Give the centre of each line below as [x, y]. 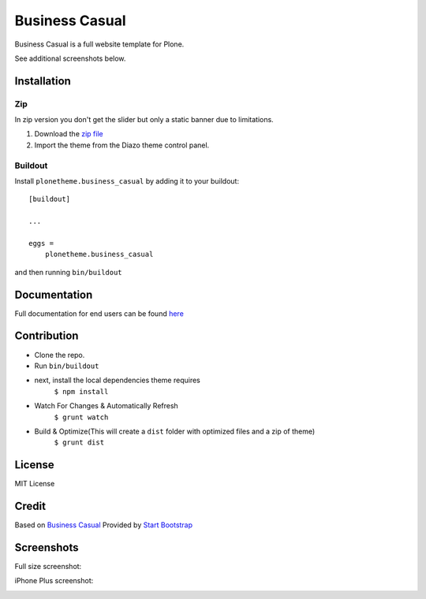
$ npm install [81, 391]
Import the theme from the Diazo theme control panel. [122, 145]
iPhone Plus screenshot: [54, 581]
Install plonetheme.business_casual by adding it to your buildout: [127, 181]
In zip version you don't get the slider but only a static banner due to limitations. [144, 120]
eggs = [41, 243]
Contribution [47, 336]
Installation [43, 81]
